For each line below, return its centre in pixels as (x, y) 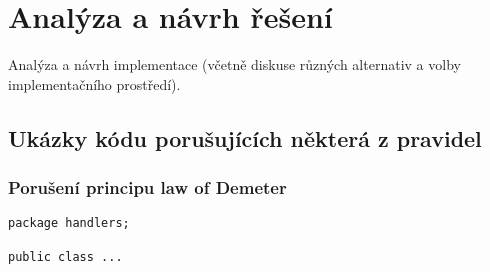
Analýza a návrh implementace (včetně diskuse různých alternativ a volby (234, 64)
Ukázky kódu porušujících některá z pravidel (245, 137)
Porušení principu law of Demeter (147, 187)
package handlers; (69, 223)
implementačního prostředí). (94, 83)
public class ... (65, 256)
